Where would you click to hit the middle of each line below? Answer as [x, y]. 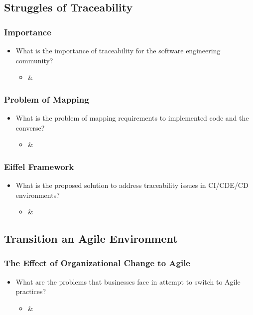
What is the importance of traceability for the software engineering [118, 50]
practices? [31, 291]
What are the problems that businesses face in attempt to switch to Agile [128, 281]
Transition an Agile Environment [91, 238]
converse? [30, 127]
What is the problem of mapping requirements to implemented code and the [132, 118]
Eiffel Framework [39, 166]
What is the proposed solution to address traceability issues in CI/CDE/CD [132, 185]
